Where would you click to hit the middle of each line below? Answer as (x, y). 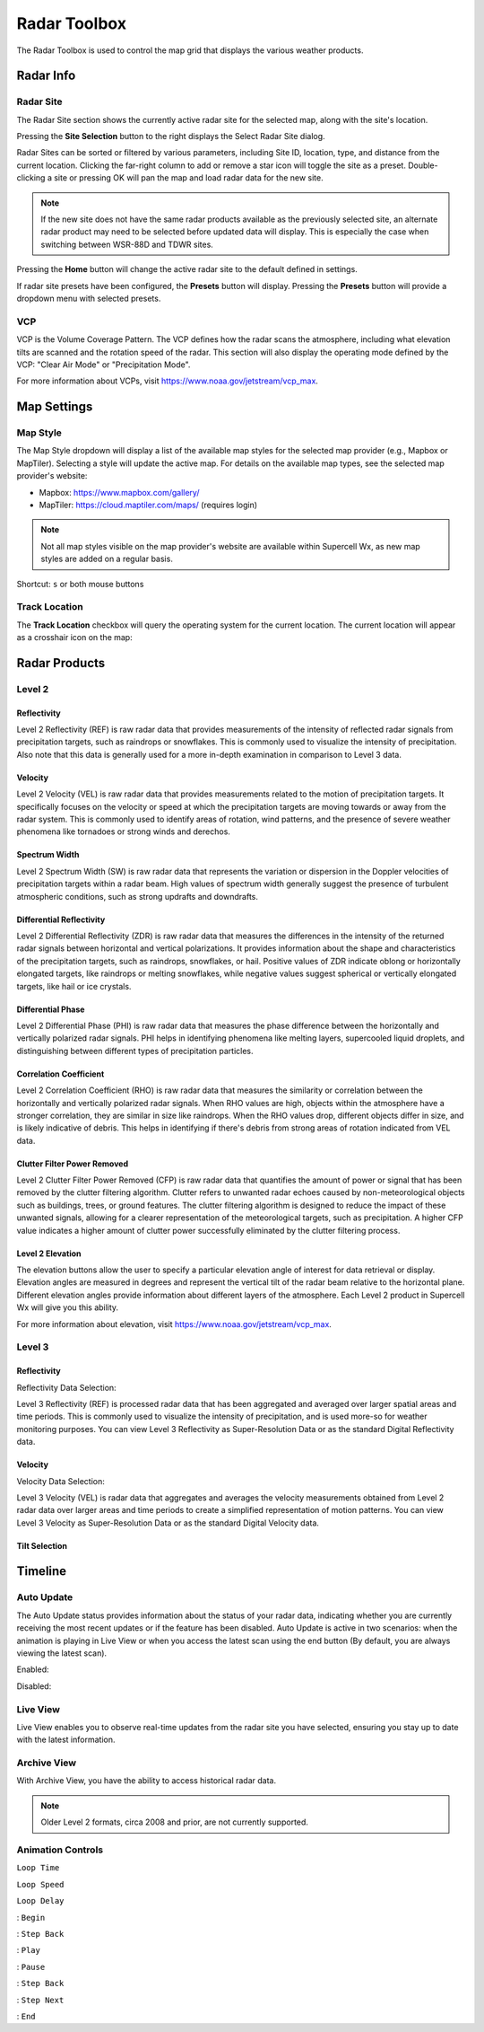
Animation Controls (60, 1850)
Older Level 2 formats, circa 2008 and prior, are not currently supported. (175, 1822)
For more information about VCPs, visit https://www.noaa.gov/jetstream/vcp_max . (167, 381)
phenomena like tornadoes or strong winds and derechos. (123, 831)
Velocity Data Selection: (60, 1481)
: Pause (31, 1966)
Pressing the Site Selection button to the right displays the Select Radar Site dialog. (171, 136)
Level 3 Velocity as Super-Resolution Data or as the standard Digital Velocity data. (168, 1523)
